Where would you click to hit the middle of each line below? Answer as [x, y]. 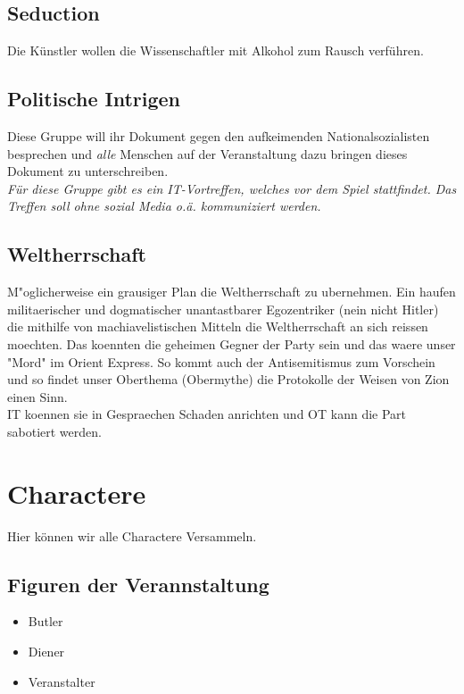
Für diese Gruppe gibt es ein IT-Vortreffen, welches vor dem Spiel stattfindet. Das [232, 188]
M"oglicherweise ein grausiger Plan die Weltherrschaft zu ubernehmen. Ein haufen [232, 292]
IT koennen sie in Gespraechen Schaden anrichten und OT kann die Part [207, 414]
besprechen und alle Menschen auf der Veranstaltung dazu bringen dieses [207, 153]
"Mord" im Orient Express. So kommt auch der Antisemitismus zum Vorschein [221, 361]
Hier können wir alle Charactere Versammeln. [132, 535]
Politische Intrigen [94, 99]
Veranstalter [62, 681]
